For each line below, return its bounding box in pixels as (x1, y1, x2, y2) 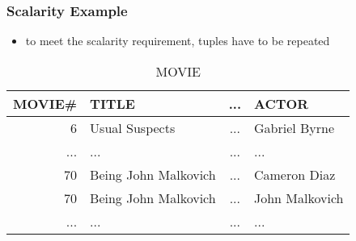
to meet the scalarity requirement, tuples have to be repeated (25, 32, 330, 49)
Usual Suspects (90, 118, 176, 137)
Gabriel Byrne (253, 118, 335, 137)
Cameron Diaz (253, 164, 336, 184)
